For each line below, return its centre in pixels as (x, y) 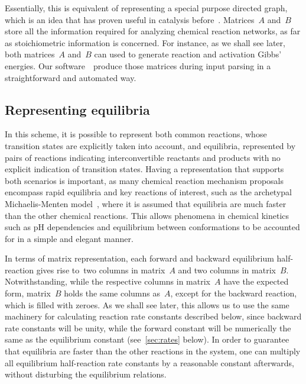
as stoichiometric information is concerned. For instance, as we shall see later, (145, 42)
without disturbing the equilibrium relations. (86, 374)
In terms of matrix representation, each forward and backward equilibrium (139, 258)
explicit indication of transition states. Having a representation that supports (144, 169)
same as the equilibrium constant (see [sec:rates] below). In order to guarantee (147, 339)
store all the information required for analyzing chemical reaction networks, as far (153, 31)
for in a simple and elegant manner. (69, 238)
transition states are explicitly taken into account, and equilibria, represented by (150, 145)
